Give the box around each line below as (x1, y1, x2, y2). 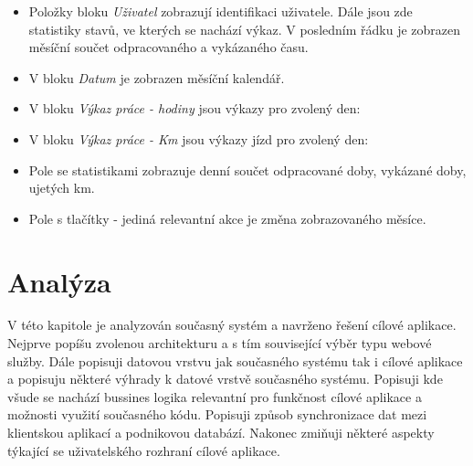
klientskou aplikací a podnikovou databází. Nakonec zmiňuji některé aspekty (7, 423, 435, 442)
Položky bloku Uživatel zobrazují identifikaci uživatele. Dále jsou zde (28, 2, 413, 20)
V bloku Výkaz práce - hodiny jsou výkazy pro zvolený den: (28, 99, 361, 118)
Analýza (7, 262, 111, 300)
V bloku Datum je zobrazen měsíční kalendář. (28, 68, 285, 87)
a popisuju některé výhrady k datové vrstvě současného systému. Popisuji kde (7, 369, 443, 388)
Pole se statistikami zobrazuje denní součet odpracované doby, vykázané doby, (28, 160, 467, 179)
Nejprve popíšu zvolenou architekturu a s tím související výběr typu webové (7, 334, 432, 353)
